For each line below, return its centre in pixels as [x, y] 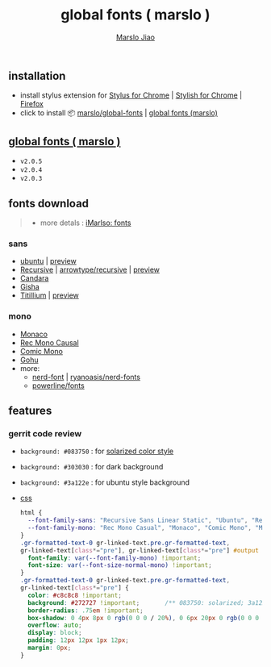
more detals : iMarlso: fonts [85, 223]
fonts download [49, 203]
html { [31, 513]
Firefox [32, 104]
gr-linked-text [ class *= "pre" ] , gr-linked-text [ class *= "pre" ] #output [140, 550]
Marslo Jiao [135, 37]
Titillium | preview [49, 295]
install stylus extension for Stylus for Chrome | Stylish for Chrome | [131, 95]
